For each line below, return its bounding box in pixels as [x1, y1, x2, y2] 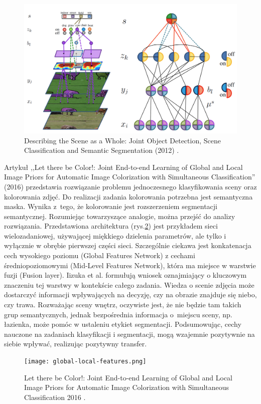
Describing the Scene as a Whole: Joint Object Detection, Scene [24, 135, 221, 145]
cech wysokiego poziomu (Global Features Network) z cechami [4, 250, 195, 261]
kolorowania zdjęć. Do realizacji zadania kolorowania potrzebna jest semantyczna [4, 191, 253, 201]
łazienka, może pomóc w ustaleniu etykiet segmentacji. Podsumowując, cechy [4, 319, 241, 329]
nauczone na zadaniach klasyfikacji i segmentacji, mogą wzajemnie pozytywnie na [4, 328, 255, 339]
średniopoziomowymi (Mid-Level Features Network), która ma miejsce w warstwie [4, 260, 256, 270]
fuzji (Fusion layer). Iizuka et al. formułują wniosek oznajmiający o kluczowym [4, 270, 247, 280]
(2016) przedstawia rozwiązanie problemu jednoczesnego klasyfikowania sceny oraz [4, 181, 257, 191]
